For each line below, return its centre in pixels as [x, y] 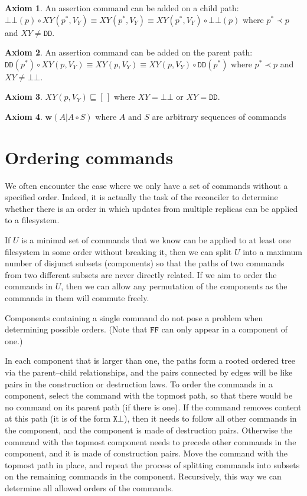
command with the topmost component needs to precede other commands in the [151, 441]
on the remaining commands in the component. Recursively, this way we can [143, 476]
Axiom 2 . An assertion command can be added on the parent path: [129, 52]
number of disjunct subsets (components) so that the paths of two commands [145, 263]
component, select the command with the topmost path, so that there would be [149, 395]
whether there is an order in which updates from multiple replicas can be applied [151, 208]
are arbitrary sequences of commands [219, 116]
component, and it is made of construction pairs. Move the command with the [146, 453]
